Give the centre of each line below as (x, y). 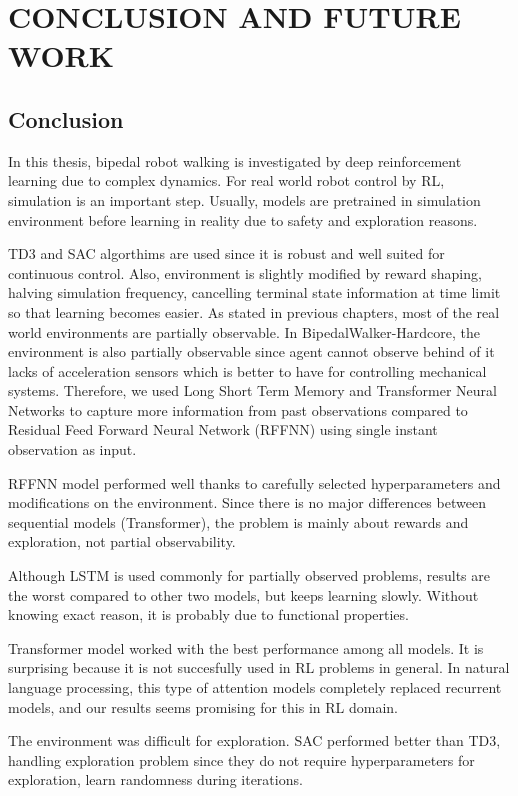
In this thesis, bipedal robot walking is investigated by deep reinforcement (235, 160)
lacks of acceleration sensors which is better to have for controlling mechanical (247, 370)
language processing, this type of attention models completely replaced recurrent (255, 687)
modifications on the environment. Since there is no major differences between (247, 502)
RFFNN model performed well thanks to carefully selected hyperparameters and (254, 482)
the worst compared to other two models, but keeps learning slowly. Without (243, 594)
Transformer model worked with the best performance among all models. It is (246, 647)
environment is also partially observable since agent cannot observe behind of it (251, 351)
